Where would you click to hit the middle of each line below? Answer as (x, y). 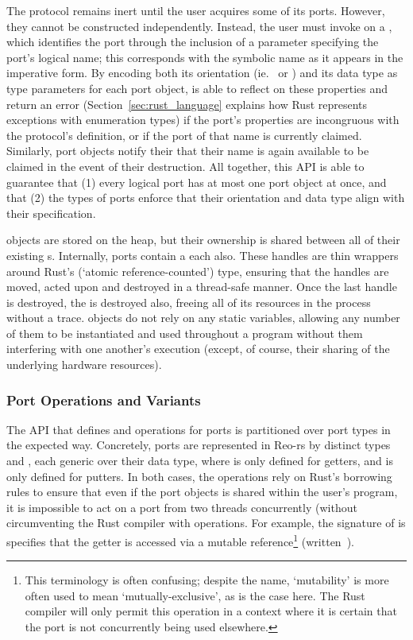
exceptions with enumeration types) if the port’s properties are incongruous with (203, 120)
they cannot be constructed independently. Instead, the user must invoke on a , (199, 26)
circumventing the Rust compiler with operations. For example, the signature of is (206, 523)
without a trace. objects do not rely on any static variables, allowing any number (203, 318)
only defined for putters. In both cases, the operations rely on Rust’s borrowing (199, 476)
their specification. (51, 213)
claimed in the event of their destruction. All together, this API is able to (185, 166)
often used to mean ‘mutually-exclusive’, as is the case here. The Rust (195, 595)
